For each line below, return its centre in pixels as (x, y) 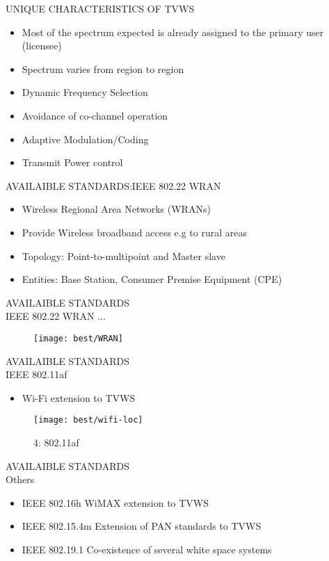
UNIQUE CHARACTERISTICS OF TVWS (100, 8)
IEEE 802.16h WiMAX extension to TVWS (115, 502)
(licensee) (42, 46)
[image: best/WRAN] (78, 338)
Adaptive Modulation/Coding (85, 139)
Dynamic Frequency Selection (85, 92)
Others (20, 479)
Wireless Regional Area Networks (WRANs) (116, 209)
